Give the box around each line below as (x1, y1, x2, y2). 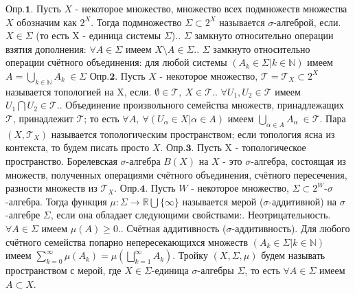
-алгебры (197, 263, 234, 278)
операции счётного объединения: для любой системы (5, 55, 227, 69)
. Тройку (172, 248, 208, 262)
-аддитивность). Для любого (231, 220, 350, 235)
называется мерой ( (182, 194, 264, 208)
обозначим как (16, 14, 77, 29)
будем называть (261, 248, 325, 262)
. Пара (319, 111, 346, 125)
